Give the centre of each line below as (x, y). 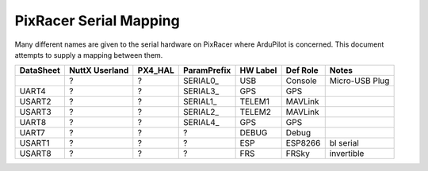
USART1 (35, 143)
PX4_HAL (156, 70)
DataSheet (40, 70)
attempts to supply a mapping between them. (89, 55)
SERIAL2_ (201, 112)
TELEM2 (256, 112)
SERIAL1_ (200, 101)
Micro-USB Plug (359, 81)
